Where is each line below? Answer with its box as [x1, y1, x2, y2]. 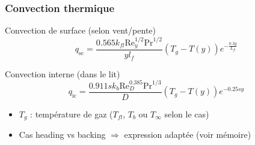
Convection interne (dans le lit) [5, 67, 120, 80]
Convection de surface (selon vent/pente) [5, 24, 156, 37]
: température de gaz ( [30, 107, 113, 120]
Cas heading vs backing [19, 128, 106, 141]
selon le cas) [164, 107, 209, 120]
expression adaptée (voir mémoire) [124, 128, 251, 141]
